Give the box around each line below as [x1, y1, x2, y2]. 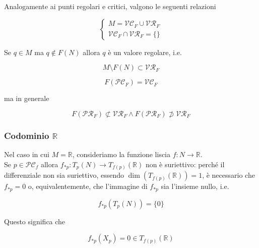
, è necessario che [202, 170, 255, 180]
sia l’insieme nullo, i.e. [161, 181, 229, 191]
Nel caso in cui [4, 149, 49, 159]
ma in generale [4, 93, 49, 104]
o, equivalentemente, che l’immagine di [28, 181, 148, 191]
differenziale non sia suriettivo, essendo [4, 170, 124, 180]
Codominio [4, 129, 49, 141]
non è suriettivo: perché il [145, 159, 225, 169]
